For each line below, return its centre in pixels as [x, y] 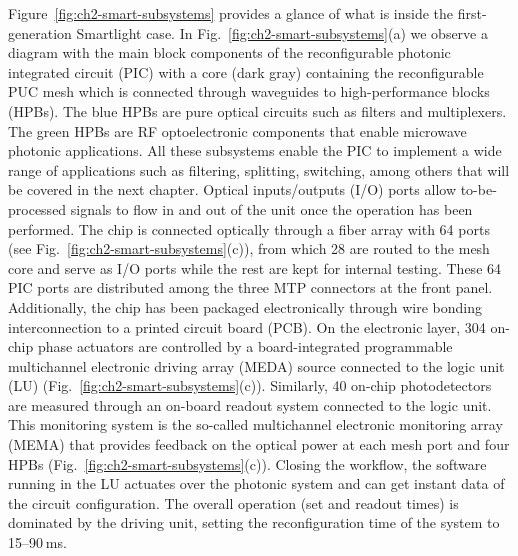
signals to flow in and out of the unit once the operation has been [271, 208]
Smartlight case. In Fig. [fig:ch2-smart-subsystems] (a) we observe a [282, 32]
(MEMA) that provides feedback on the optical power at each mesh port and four [259, 444]
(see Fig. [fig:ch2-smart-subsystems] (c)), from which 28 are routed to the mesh [249, 248]
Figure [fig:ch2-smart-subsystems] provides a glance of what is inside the [231, 13]
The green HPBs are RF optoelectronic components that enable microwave [237, 130]
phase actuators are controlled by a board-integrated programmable [245, 346]
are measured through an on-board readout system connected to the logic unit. [250, 404]
